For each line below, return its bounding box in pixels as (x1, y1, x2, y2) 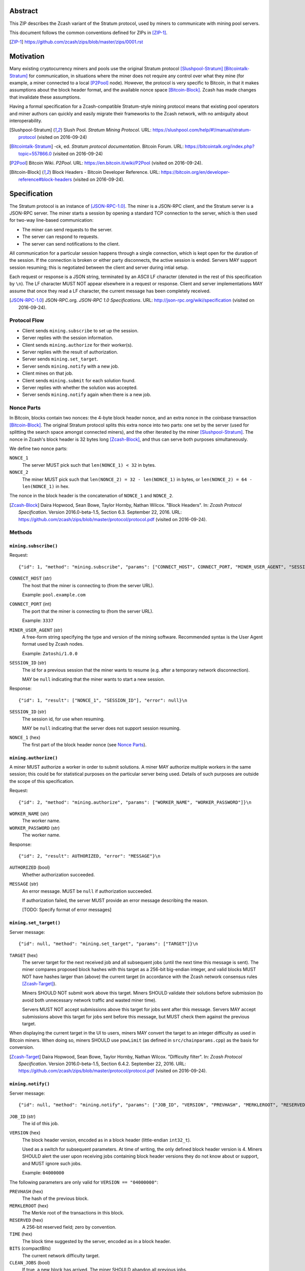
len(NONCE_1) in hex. (22, 483, 70, 489)
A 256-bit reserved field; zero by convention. (22, 1224, 116, 1230)
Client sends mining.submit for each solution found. (22, 377, 136, 383)
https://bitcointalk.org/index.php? (185, 143, 255, 149)
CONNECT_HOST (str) (9, 575, 52, 582)
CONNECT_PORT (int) (9, 601, 52, 607)
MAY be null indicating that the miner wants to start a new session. (22, 676, 165, 682)
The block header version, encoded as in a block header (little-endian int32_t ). (22, 1137, 191, 1143)
